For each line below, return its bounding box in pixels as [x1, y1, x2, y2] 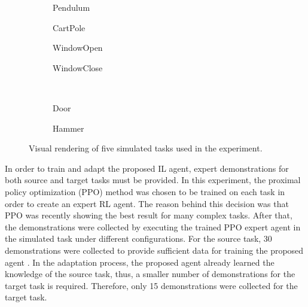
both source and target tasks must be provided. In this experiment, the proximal [5, 174, 301, 186]
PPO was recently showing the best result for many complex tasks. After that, [5, 209, 292, 221]
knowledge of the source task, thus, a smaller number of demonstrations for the [5, 268, 295, 280]
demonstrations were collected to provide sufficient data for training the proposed [5, 244, 304, 256]
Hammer [53, 121, 84, 134]
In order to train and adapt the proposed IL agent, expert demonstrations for [5, 162, 289, 174]
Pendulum [53, 1, 90, 13]
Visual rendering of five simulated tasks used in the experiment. [29, 142, 263, 154]
